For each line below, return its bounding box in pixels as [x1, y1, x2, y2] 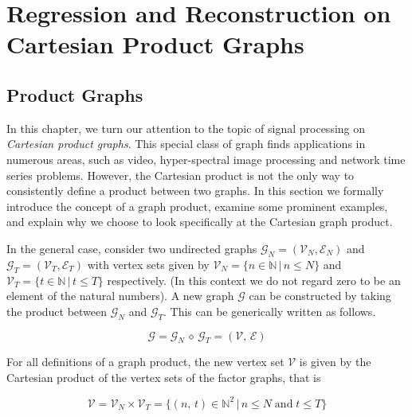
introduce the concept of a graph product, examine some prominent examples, [6, 197, 388, 214]
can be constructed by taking [249, 287, 391, 304]
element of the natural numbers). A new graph [6, 287, 234, 304]
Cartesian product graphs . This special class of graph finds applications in [6, 135, 366, 152]
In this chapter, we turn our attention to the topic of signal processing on [6, 119, 366, 136]
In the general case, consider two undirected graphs [6, 240, 257, 256]
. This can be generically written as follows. [163, 302, 376, 319]
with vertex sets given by [87, 255, 210, 272]
